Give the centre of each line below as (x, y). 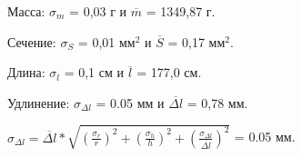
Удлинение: (39, 102)
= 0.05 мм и (130, 102)
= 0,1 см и (94, 72)
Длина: (26, 72)
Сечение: (32, 41)
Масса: (26, 11)
